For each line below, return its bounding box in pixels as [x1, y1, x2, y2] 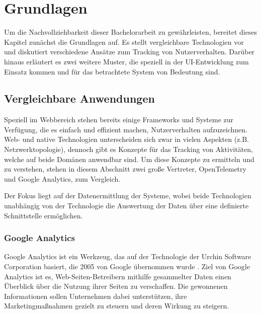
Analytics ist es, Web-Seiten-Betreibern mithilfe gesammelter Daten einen [4, 271, 231, 281]
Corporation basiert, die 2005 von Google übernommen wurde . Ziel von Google [4, 261, 250, 272]
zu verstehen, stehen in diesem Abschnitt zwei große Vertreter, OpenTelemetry [4, 164, 246, 174]
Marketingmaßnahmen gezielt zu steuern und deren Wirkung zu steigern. [4, 300, 229, 311]
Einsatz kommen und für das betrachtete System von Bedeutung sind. [4, 66, 220, 76]
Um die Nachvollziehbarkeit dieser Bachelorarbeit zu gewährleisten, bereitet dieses [4, 27, 257, 37]
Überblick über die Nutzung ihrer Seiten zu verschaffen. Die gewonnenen [4, 281, 228, 291]
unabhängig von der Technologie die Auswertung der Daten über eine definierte [4, 200, 249, 211]
